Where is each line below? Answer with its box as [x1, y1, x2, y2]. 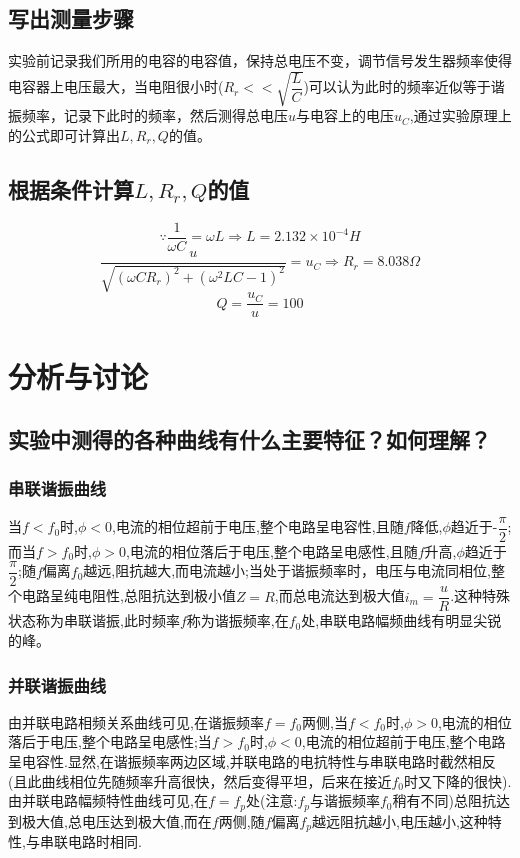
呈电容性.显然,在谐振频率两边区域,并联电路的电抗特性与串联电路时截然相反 [8, 751, 496, 772]
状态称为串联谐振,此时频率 [8, 610, 180, 631]
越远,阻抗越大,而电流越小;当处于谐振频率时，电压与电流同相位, [83, 560, 491, 581]
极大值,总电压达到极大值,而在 [21, 810, 212, 831]
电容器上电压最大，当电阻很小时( [8, 76, 224, 97]
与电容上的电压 [296, 105, 395, 126]
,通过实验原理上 [409, 105, 512, 126]
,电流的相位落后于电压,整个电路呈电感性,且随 [126, 540, 418, 561]
